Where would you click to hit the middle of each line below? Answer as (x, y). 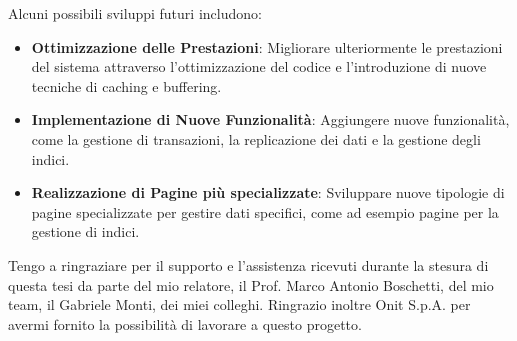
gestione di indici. (85, 231)
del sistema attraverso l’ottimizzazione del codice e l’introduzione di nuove (259, 66)
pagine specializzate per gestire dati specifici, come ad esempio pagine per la (265, 211)
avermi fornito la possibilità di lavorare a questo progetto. (185, 323)
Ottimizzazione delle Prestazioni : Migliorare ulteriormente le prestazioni (267, 46)
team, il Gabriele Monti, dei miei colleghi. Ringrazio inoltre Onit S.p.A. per (239, 304)
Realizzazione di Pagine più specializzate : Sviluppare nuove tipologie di (268, 192)
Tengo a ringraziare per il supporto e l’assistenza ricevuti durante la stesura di (248, 264)
